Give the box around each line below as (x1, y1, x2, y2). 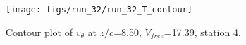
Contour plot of (6, 24, 73, 39)
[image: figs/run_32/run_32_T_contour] (6, 5, 192, 15)
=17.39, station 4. (164, 24, 241, 39)
